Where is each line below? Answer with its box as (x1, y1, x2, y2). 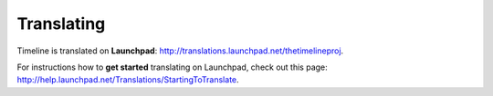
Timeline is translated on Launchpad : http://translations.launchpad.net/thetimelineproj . (16, 45, 344, 56)
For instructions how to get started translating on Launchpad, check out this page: (16, 62, 328, 72)
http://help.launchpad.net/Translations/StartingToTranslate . (16, 74, 239, 85)
